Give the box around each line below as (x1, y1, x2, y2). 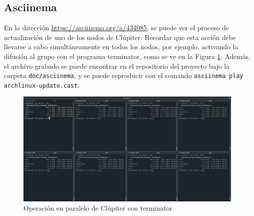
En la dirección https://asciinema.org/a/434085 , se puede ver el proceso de (4, 22, 229, 33)
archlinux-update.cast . (4, 79, 80, 90)
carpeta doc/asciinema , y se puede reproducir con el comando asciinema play (4, 70, 243, 80)
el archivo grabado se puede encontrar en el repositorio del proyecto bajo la (4, 60, 230, 71)
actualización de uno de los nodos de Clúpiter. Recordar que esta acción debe (4, 32, 236, 42)
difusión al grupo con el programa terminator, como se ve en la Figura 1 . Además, (4, 51, 251, 61)
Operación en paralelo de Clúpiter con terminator (23, 203, 172, 213)
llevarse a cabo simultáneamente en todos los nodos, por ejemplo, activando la (4, 41, 238, 52)
